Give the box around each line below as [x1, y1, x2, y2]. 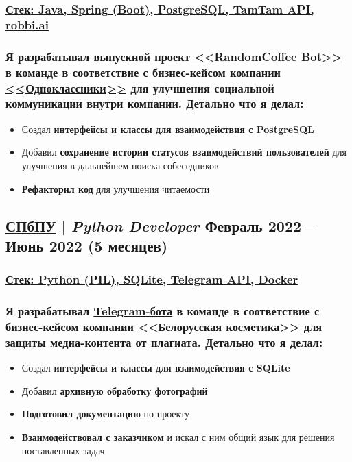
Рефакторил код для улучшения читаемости [21, 181, 210, 195]
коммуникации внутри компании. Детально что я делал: [5, 95, 304, 112]
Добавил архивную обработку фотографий [21, 383, 208, 398]
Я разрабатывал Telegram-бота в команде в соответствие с [5, 302, 320, 319]
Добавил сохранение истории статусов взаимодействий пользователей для [21, 145, 347, 159]
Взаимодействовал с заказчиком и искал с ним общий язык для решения [21, 429, 335, 443]
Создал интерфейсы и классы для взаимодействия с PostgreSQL [21, 121, 314, 136]
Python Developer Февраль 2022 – [71, 215, 316, 236]
